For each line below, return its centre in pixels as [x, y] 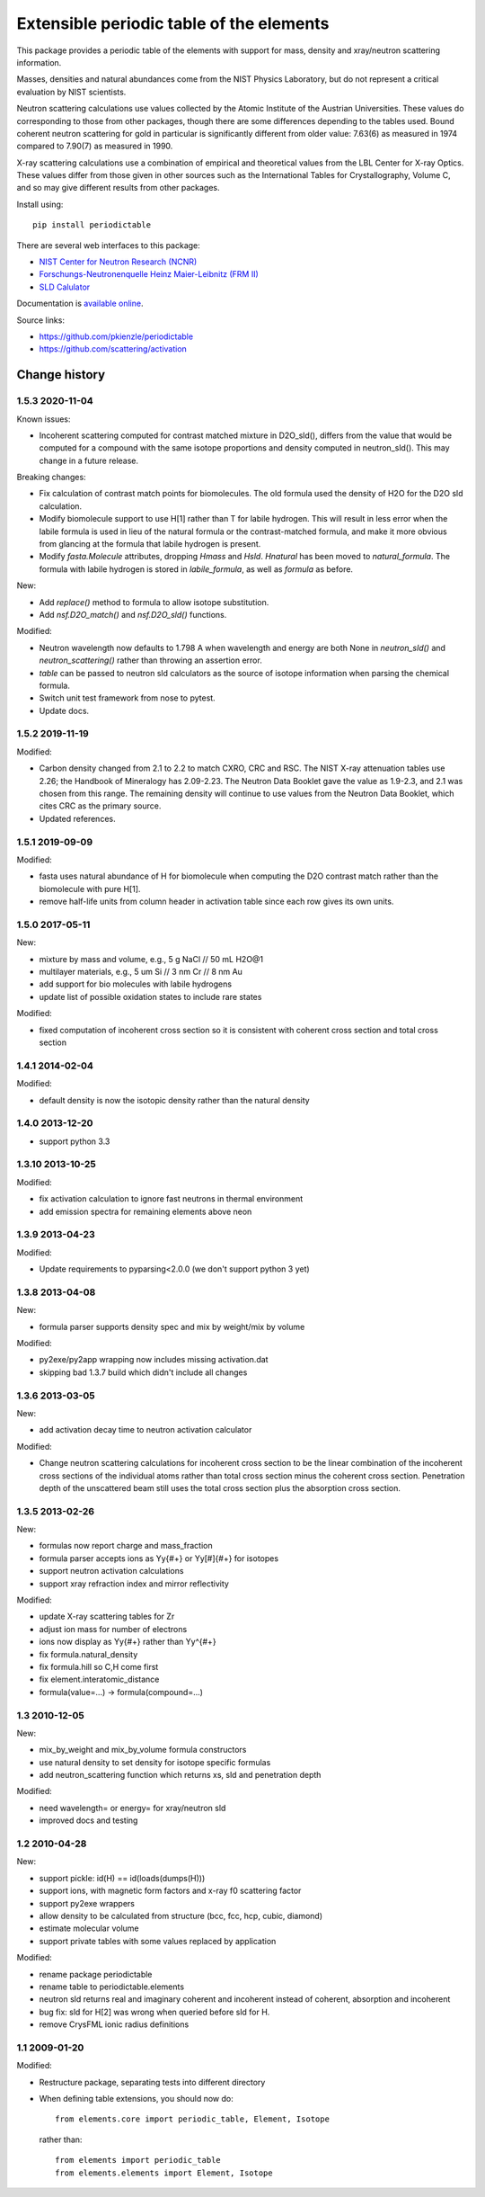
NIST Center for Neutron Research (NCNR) [118, 262]
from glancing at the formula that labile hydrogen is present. [150, 544]
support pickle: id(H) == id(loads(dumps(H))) [122, 1878]
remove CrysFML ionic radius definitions [114, 2024]
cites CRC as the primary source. [100, 806]
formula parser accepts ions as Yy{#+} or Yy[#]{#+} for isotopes [159, 1558]
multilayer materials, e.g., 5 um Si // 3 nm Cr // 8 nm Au [141, 972]
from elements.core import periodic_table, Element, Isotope [192, 2119]
